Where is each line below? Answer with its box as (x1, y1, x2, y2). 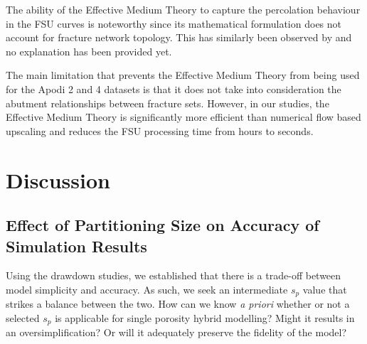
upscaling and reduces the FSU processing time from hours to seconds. (6, 123, 314, 138)
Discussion (6, 165, 110, 194)
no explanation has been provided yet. (6, 43, 172, 58)
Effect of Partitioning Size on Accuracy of (6, 214, 319, 236)
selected (6, 310, 40, 325)
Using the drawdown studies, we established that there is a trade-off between (6, 268, 341, 283)
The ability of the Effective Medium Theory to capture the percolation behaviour (6, 2, 361, 16)
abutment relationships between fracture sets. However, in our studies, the (6, 95, 329, 110)
